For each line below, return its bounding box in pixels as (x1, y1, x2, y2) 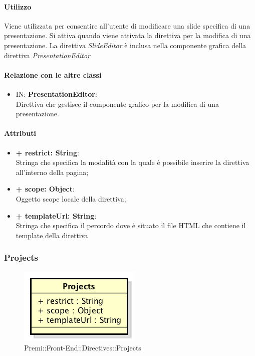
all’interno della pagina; (16, 166, 89, 177)
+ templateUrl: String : (16, 210, 97, 221)
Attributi (4, 128, 36, 138)
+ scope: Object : (16, 184, 75, 194)
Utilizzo (4, 1, 32, 12)
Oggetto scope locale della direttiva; (16, 193, 126, 204)
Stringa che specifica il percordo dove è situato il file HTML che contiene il (16, 220, 246, 231)
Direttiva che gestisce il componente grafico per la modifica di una (16, 98, 219, 109)
